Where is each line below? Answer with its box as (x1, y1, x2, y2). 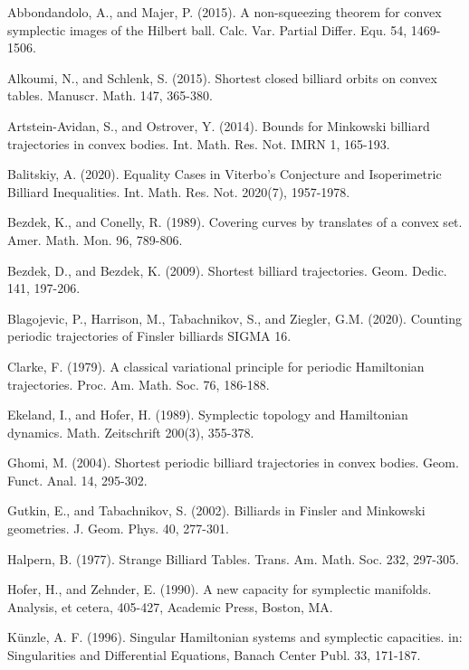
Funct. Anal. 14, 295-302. (7, 470, 148, 489)
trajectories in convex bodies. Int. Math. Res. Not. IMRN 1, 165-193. (7, 134, 390, 153)
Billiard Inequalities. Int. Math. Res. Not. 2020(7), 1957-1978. (7, 182, 350, 201)
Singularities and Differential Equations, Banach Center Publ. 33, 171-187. (7, 646, 421, 665)
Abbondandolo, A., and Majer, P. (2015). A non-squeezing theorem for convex (7, 3, 442, 21)
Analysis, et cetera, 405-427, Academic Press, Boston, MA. (7, 597, 333, 616)
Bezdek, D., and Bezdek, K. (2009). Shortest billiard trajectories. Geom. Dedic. (7, 260, 447, 279)
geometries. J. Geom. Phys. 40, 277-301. (7, 519, 229, 538)
